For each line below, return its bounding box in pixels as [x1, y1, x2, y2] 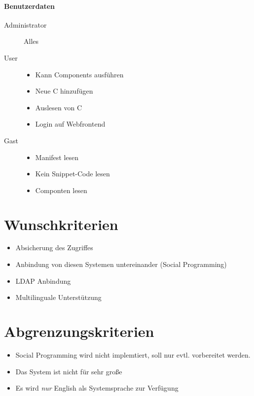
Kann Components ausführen [35, 69, 124, 79]
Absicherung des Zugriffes [15, 242, 93, 253]
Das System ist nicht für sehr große [15, 366, 122, 376]
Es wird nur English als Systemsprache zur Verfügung [15, 383, 179, 393]
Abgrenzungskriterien [4, 321, 154, 341]
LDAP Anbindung [15, 275, 71, 286]
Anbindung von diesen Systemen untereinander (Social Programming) [15, 259, 227, 269]
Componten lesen [35, 185, 87, 195]
